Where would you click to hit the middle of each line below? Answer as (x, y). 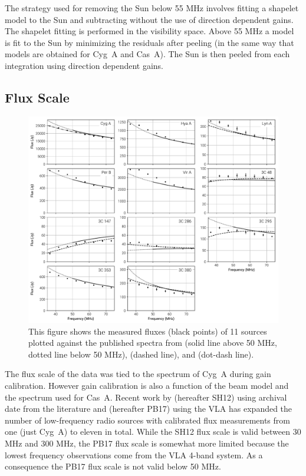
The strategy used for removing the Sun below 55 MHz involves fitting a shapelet (152, 8)
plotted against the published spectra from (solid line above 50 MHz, (153, 343)
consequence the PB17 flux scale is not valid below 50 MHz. (113, 466)
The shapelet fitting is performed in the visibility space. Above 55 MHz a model (149, 31)
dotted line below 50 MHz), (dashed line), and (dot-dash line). (141, 354)
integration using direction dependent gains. (84, 65)
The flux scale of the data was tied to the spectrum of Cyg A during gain (138, 374)
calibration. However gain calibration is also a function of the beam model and (147, 386)
